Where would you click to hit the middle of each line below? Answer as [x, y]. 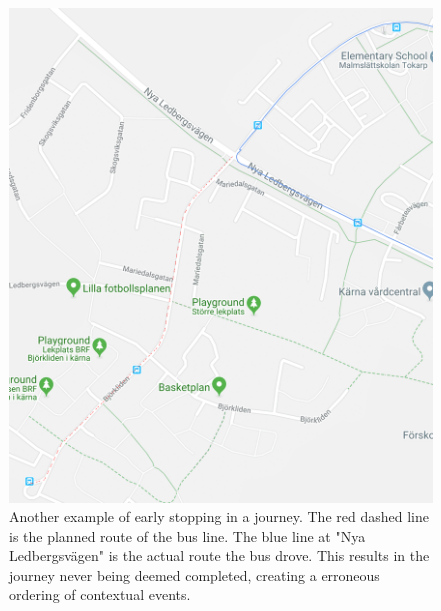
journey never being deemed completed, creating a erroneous [194, 574]
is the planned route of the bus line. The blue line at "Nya [187, 535]
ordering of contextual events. [100, 594]
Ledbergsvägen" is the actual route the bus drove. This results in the [219, 555]
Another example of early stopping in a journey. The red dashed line [219, 516]
